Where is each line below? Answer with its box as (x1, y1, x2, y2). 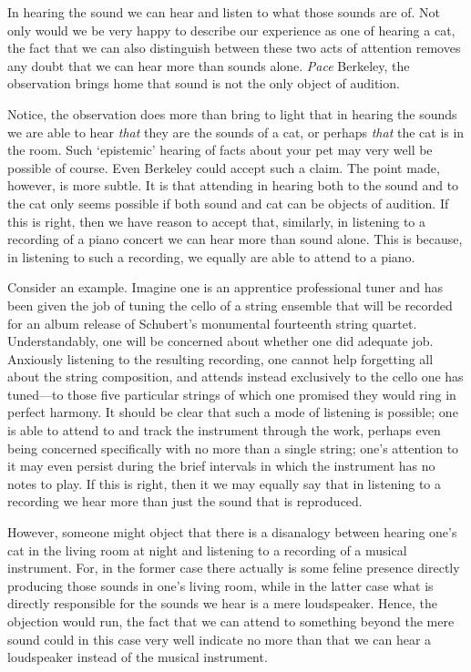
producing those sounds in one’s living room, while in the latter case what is (7, 575, 434, 595)
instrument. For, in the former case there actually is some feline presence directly (7, 558, 460, 577)
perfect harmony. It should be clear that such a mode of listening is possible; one (7, 402, 458, 422)
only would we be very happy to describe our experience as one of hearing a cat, (7, 20, 456, 39)
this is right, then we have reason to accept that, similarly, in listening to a (7, 211, 425, 230)
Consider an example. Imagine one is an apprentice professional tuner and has (7, 278, 444, 297)
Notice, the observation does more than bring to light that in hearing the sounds (7, 104, 457, 123)
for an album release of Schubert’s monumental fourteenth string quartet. (7, 313, 417, 332)
